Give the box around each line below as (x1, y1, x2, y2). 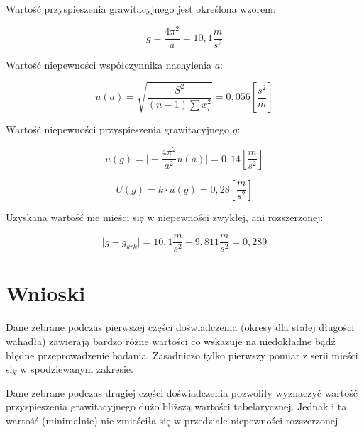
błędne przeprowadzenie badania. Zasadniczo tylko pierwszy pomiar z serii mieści (6, 347, 358, 362)
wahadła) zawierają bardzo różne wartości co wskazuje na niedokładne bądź (6, 333, 336, 348)
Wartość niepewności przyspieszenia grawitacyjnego (6, 122, 230, 137)
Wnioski (6, 279, 86, 308)
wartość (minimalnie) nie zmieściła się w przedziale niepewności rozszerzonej (6, 412, 338, 427)
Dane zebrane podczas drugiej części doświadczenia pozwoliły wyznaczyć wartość (6, 385, 358, 400)
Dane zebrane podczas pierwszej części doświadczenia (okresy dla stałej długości (6, 320, 355, 334)
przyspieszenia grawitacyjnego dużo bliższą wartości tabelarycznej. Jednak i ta (6, 399, 347, 414)
